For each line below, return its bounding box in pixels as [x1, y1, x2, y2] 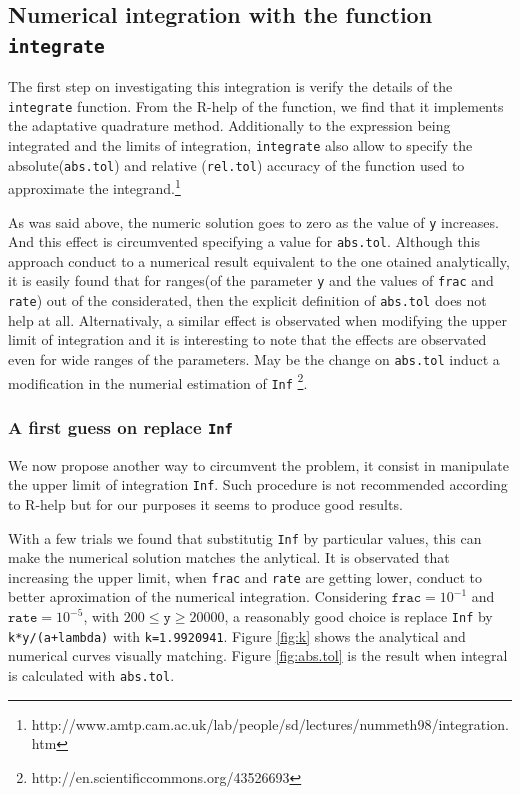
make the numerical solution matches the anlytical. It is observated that [8, 547, 450, 568]
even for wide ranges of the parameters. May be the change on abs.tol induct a [8, 348, 500, 369]
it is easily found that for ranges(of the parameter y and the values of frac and [8, 270, 494, 291]
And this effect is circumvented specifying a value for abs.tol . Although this [8, 231, 481, 252]
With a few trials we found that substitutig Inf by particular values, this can [8, 527, 482, 548]
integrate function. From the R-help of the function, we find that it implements [8, 95, 504, 116]
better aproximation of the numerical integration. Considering [8, 586, 388, 607]
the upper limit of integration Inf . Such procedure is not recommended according [8, 474, 508, 495]
